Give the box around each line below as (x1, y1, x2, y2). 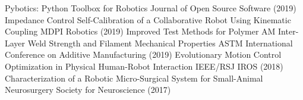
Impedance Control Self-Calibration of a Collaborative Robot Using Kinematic (5, 13, 291, 26)
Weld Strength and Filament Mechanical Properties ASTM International (27, 36, 293, 49)
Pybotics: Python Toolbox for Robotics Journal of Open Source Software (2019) (5, 2, 296, 14)
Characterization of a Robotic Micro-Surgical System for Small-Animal (5, 71, 263, 84)
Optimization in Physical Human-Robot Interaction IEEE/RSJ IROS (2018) (5, 60, 283, 72)
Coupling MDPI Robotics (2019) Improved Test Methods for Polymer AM (5, 25, 276, 37)
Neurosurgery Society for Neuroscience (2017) (5, 83, 171, 96)
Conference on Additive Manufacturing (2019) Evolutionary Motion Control (5, 48, 282, 61)
